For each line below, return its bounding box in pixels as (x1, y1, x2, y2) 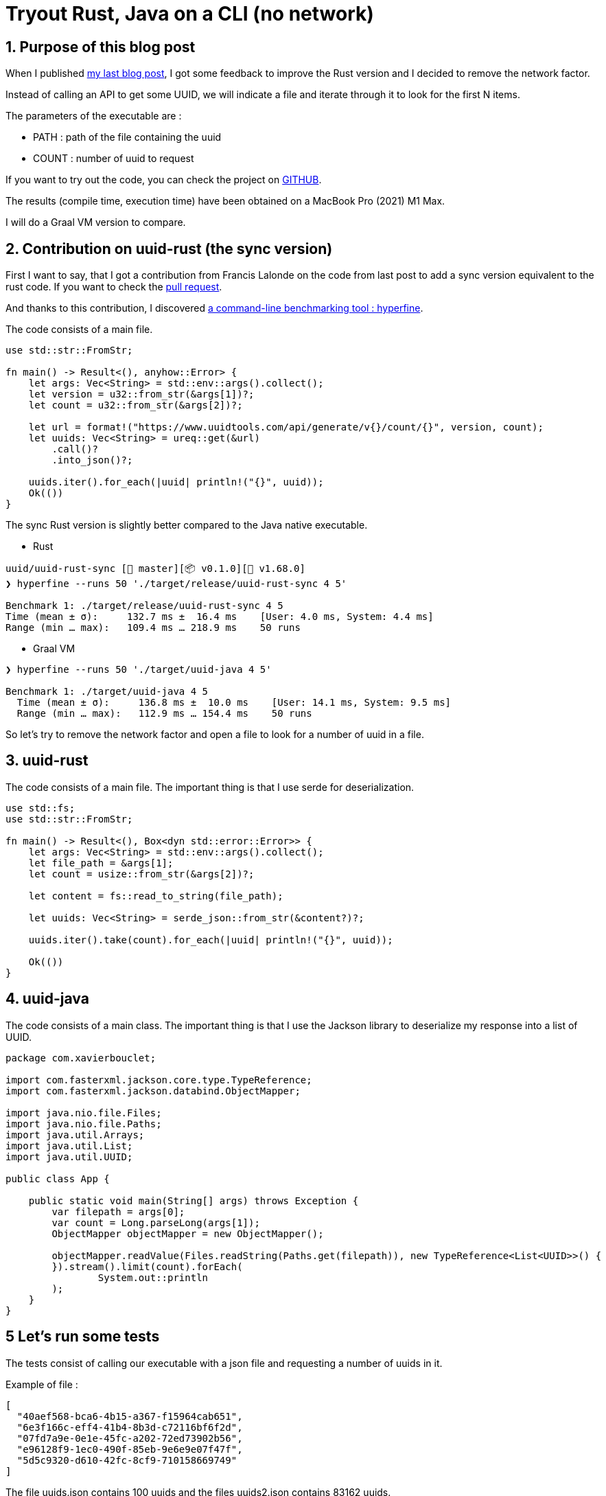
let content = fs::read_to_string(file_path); (28, 890, 283, 901)
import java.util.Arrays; (5, 1129, 145, 1140)
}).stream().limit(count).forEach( (51, 1261, 243, 1272)
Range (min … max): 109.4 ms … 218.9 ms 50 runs (5, 622, 301, 634)
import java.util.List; (5, 1140, 133, 1151)
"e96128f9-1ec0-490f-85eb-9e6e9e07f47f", (16, 1443, 243, 1455)
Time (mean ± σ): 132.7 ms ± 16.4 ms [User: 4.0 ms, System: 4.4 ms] (5, 611, 434, 623)
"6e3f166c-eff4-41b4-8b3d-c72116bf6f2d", (16, 1421, 243, 1433)
